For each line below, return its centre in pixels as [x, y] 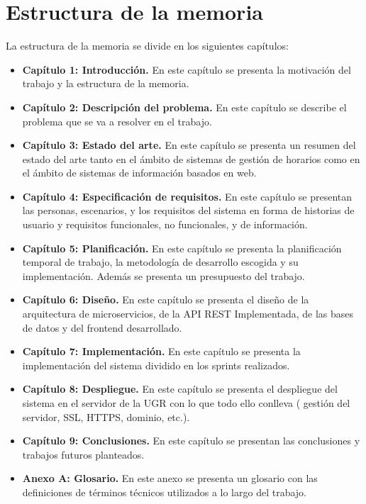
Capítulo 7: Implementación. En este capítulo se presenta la [161, 351]
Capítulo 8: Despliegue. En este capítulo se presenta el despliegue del [180, 389]
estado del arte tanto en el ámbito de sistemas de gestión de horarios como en [191, 158]
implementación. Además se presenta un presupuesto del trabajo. [163, 275]
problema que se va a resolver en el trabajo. [117, 121]
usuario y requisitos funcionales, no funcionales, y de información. [165, 224]
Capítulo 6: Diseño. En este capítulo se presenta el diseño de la [166, 299]
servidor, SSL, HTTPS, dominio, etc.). [106, 416]
